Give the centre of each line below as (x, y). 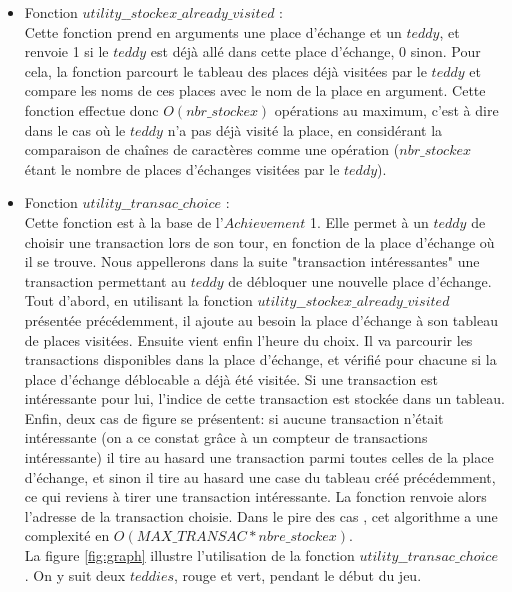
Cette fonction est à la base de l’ (124, 221)
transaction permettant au (105, 280)
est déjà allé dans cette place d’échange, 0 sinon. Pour (315, 51)
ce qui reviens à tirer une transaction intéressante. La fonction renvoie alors (255, 496)
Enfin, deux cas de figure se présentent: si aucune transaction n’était (234, 417)
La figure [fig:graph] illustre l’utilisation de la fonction (189, 555)
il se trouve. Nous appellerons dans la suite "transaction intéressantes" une (252, 261)
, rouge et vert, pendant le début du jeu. (298, 574)
